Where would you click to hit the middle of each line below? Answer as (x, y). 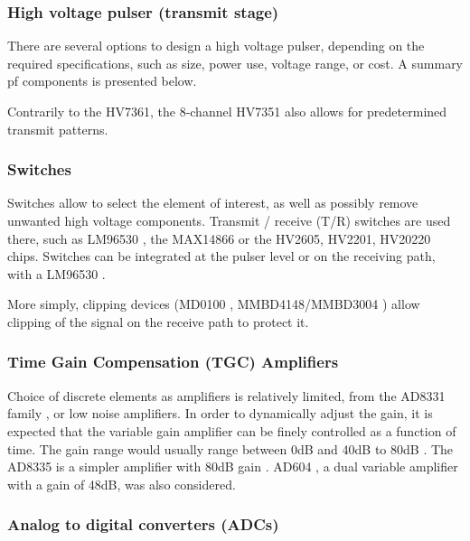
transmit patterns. (58, 129)
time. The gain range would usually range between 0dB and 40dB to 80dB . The (230, 448)
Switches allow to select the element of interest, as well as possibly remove (213, 203)
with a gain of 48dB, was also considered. (122, 484)
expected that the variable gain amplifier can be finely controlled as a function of (232, 430)
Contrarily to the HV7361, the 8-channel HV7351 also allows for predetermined (227, 111)
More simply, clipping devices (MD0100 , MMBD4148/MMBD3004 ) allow (214, 304)
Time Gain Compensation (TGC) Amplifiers (173, 362)
